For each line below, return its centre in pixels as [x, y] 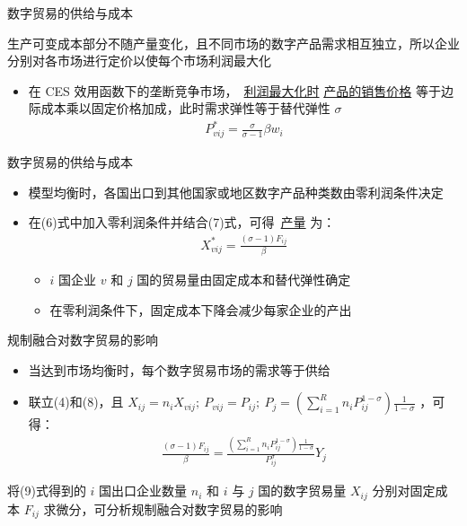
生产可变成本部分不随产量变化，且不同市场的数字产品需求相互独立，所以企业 [233, 43]
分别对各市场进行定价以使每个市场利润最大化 [139, 61]
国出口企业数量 [143, 491]
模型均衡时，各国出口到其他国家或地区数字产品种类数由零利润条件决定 [236, 192]
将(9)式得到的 [47, 491]
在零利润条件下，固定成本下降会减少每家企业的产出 [201, 309]
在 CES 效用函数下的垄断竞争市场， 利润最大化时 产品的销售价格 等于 [234, 90]
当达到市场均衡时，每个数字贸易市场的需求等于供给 [179, 369]
